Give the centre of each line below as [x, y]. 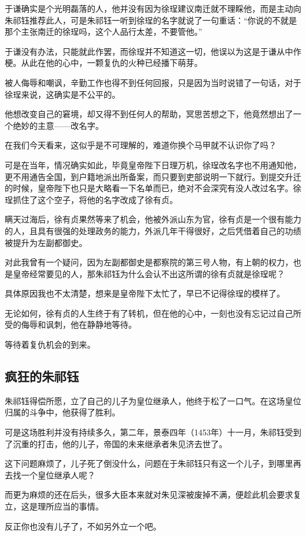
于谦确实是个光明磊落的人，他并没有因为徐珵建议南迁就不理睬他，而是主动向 [153, 8]
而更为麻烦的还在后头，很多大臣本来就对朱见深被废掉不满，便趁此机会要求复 [153, 495]
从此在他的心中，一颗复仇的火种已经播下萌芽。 [112, 63]
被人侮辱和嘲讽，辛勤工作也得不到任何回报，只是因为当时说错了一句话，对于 [153, 82]
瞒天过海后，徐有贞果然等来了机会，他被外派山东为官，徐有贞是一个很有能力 [153, 219]
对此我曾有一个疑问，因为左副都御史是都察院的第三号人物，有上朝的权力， [149, 262]
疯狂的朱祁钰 [42, 376]
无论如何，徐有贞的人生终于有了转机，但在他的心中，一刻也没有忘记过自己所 [153, 313]
